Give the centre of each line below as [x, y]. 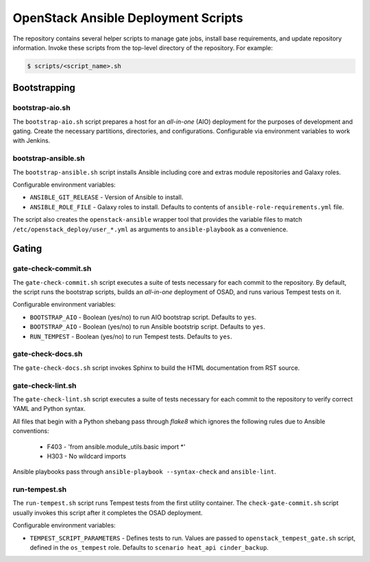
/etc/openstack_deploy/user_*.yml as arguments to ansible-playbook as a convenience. [150, 229]
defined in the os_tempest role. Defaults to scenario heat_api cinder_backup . [149, 547]
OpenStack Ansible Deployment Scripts [128, 18]
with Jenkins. [32, 141]
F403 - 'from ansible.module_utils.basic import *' [116, 447]
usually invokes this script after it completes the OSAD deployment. [108, 513]
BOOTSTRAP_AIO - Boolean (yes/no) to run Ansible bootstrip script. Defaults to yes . [148, 327]
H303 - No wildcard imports [87, 456]
